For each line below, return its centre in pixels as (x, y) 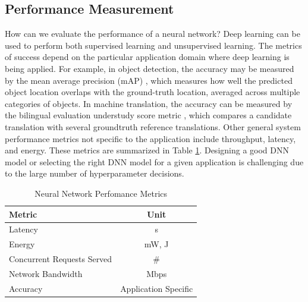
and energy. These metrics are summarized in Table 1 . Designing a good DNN (147, 150)
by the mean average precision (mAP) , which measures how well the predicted (149, 80)
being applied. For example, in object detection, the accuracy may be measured (150, 68)
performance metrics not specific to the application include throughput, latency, (150, 138)
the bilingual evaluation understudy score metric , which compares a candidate (148, 115)
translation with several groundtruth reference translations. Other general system (153, 126)
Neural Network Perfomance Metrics (101, 193)
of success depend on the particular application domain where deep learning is (147, 57)
